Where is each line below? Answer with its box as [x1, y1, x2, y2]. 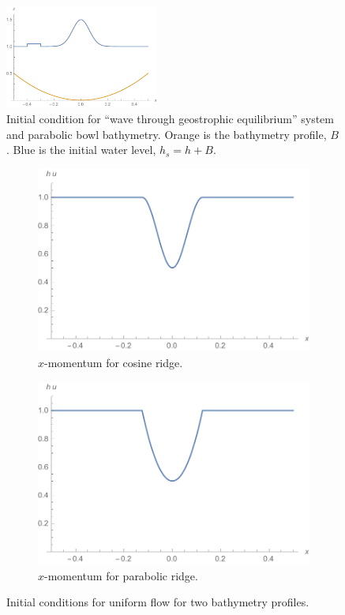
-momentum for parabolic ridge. [44, 567, 198, 583]
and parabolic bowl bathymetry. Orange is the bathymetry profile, [6, 126, 327, 142]
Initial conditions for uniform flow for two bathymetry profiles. [6, 594, 309, 610]
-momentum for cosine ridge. [44, 354, 183, 371]
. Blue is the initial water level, [6, 141, 156, 158]
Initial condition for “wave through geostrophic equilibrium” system [6, 111, 334, 127]
